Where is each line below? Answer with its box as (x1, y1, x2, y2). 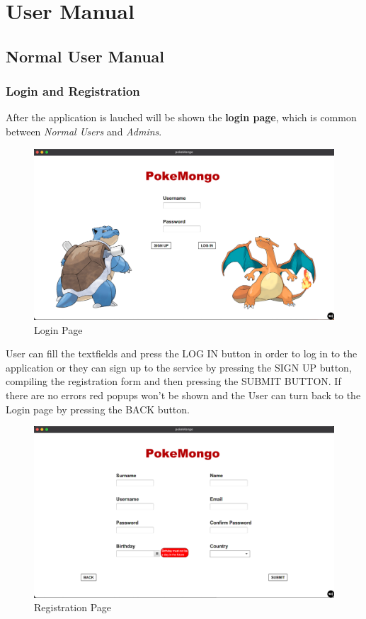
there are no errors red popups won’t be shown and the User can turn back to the (6, 387, 361, 402)
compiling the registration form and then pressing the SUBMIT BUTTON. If (6, 374, 341, 389)
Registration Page (34, 600, 112, 615)
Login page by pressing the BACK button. (6, 401, 190, 416)
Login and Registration (6, 82, 140, 100)
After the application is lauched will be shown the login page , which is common (6, 110, 357, 125)
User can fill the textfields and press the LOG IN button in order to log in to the (6, 346, 358, 361)
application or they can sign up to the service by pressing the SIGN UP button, (6, 359, 352, 374)
